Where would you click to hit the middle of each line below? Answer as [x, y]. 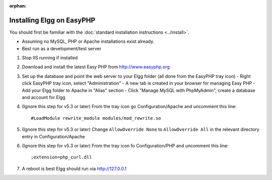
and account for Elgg [44, 98]
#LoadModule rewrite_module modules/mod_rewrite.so [96, 118]
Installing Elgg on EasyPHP [52, 20]
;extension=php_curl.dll [61, 157]
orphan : [18, 6]
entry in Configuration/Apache [53, 136]
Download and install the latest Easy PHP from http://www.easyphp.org [96, 67]
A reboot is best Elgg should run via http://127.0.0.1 [74, 168]
